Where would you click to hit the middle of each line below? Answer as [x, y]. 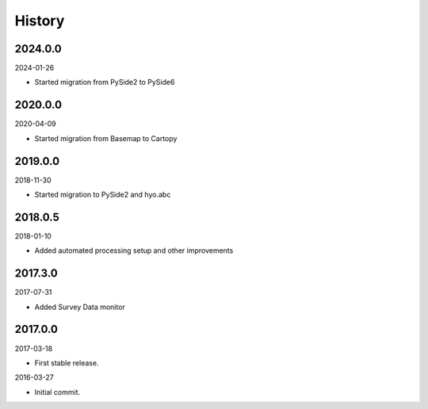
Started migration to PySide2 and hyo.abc [103, 195]
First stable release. [67, 363]
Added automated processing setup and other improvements [134, 250]
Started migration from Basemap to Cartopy [106, 138]
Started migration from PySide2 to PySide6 [105, 82]
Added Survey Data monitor [80, 307]
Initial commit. [57, 392]
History [40, 21]
